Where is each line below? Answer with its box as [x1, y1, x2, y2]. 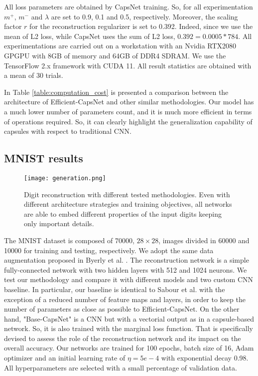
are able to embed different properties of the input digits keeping [24, 208, 222, 219]
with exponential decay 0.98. [161, 353, 249, 363]
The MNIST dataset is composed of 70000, [4, 235, 134, 245]
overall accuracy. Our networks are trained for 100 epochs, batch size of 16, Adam [4, 343, 254, 353]
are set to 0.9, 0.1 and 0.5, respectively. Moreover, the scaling [51, 11, 238, 21]
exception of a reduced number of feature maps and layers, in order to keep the [4, 294, 246, 304]
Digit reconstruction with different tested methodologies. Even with [24, 189, 230, 199]
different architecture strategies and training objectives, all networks [24, 199, 232, 209]
